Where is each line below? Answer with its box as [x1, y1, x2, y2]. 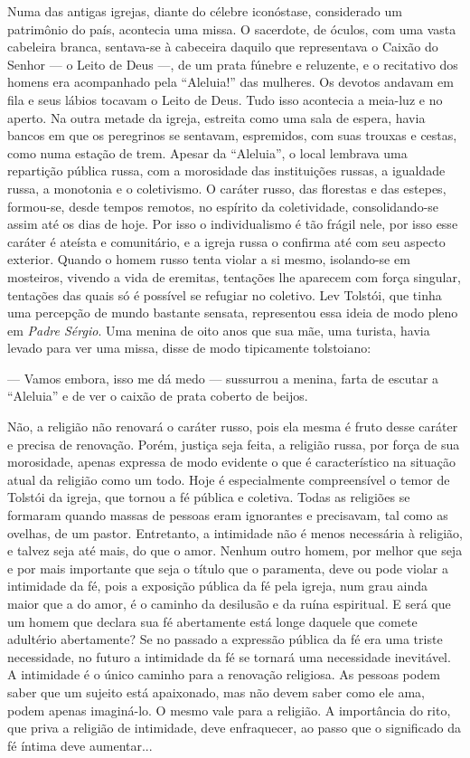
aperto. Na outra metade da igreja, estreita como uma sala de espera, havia [7, 108, 426, 127]
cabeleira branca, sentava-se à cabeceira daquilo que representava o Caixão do [7, 37, 438, 56]
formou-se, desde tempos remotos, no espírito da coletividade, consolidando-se [7, 196, 439, 215]
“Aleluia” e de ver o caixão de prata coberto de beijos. [7, 386, 308, 405]
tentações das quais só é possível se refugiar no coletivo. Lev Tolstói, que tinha [7, 285, 442, 304]
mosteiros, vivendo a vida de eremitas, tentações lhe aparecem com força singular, [7, 267, 461, 286]
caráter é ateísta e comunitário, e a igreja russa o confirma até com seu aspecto [7, 232, 446, 251]
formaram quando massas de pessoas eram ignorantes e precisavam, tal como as [7, 506, 448, 525]
